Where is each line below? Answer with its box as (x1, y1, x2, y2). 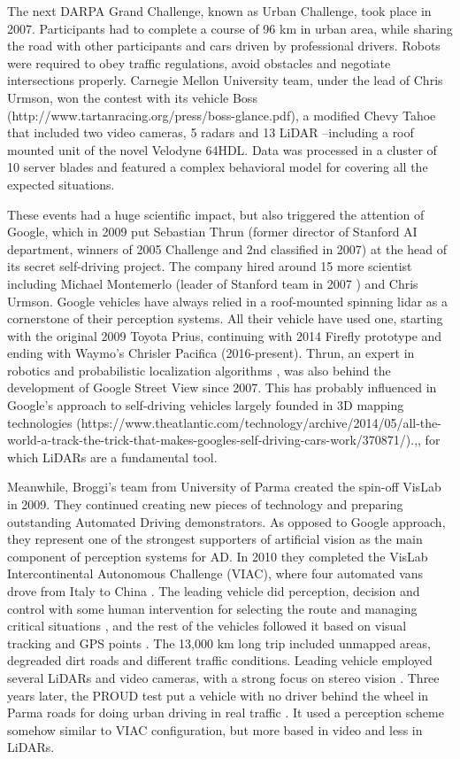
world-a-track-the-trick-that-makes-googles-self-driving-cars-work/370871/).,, (7, 430, 421, 449)
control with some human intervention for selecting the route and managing (7, 599, 418, 617)
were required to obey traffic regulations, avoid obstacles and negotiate (7, 53, 391, 72)
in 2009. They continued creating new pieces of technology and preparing (7, 495, 403, 514)
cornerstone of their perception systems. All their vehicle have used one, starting (7, 309, 443, 328)
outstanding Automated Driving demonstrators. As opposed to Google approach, (7, 512, 446, 531)
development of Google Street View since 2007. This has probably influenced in (7, 378, 437, 397)
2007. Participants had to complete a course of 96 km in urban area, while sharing (7, 19, 453, 37)
